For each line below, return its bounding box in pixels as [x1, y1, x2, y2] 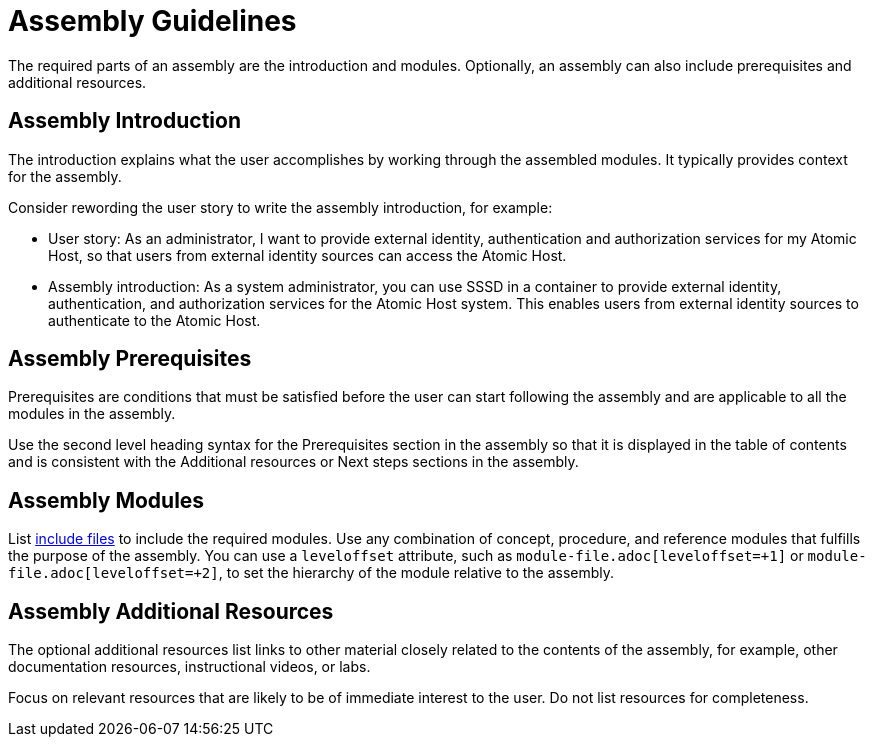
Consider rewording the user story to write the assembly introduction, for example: [8, 198, 553, 216]
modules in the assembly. [8, 405, 176, 423]
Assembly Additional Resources [8, 598, 334, 624]
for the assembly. [8, 167, 122, 185]
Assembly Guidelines [8, 4, 297, 38]
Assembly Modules [8, 487, 205, 513]
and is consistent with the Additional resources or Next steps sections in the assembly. [8, 453, 579, 471]
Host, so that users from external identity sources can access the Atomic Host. [48, 246, 567, 264]
